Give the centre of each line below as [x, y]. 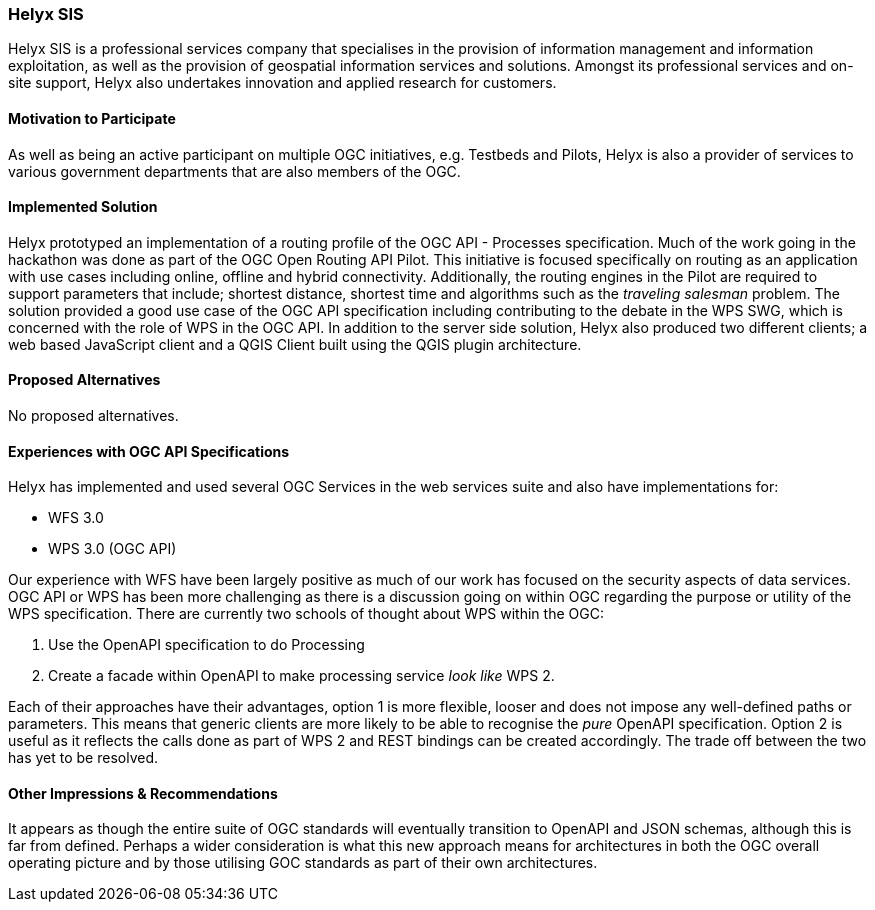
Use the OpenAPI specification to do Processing [206, 645]
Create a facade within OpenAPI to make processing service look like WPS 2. [301, 676]
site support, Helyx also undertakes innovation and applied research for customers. [282, 83]
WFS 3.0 [76, 518]
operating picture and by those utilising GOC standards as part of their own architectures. [303, 863]
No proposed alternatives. [93, 416]
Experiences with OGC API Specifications [149, 451]
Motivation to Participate [92, 118]
